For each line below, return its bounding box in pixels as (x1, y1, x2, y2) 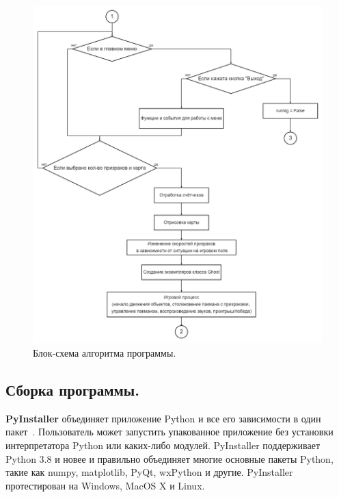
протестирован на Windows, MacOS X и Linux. (5, 478, 205, 492)
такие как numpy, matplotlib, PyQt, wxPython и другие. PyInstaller (5, 465, 293, 479)
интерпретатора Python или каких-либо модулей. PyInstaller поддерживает (5, 437, 321, 452)
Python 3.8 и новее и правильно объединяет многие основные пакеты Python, (5, 451, 334, 466)
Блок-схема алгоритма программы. (33, 345, 176, 359)
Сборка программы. (5, 379, 139, 400)
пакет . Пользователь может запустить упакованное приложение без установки (5, 424, 334, 439)
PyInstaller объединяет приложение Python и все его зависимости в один (5, 411, 321, 425)
